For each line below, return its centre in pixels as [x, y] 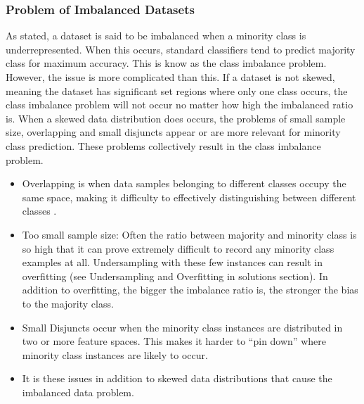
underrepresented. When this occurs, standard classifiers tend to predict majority [181, 49]
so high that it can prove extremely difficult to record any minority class [178, 248]
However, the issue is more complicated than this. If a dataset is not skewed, [170, 77]
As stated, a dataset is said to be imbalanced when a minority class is [156, 36]
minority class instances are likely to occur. [115, 354]
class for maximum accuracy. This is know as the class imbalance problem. [166, 63]
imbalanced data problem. [78, 392]
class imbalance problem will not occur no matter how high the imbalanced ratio [180, 105]
